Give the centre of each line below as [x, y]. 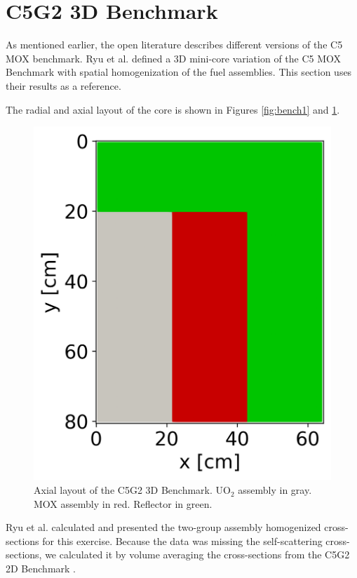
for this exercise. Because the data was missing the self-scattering [182, 540]
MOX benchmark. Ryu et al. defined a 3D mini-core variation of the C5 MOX [174, 58]
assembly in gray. [275, 490]
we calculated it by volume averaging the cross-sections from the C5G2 [197, 555]
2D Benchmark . [41, 569]
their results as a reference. [63, 85]
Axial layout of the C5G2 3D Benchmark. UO [132, 490]
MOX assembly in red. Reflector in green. [123, 503]
